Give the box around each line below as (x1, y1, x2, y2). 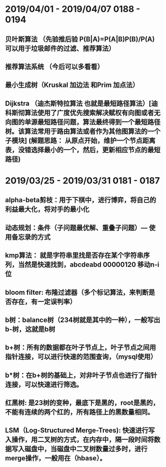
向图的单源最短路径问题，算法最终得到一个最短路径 (5, 118, 161, 126)
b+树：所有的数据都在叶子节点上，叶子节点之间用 (5, 343, 156, 352)
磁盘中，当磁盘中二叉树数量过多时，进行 (24, 445, 148, 453)
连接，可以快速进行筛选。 (5, 380, 83, 389)
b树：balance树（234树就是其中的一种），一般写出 (5, 316, 161, 324)
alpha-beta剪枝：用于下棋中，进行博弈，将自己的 (5, 196, 156, 204)
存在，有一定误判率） (11, 297, 76, 306)
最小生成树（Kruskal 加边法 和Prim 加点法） (5, 81, 139, 90)
